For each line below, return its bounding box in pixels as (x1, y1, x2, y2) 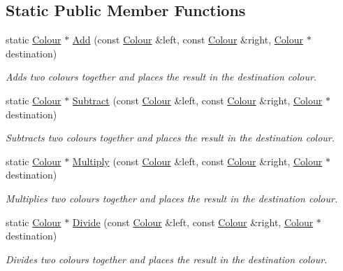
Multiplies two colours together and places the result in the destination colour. (6, 190, 338, 205)
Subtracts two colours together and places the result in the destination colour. (6, 130, 335, 145)
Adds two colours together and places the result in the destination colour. (6, 69, 317, 84)
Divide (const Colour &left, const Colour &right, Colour (72, 214, 314, 229)
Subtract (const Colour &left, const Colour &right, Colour (72, 92, 323, 107)
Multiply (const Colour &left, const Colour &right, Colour (72, 153, 323, 168)
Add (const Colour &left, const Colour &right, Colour (72, 32, 303, 47)
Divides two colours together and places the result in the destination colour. (6, 251, 328, 266)
